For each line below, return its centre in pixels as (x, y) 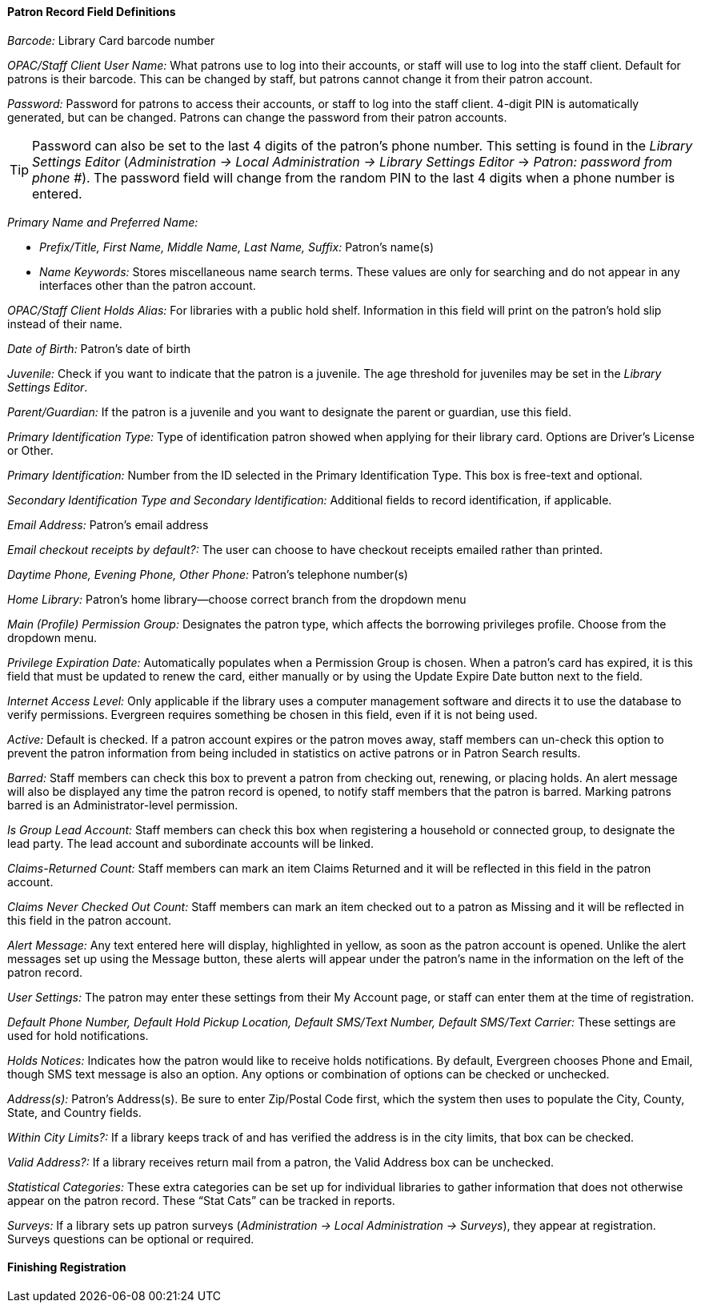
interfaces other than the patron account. (148, 285)
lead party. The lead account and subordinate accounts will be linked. (190, 843)
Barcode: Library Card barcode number (111, 40)
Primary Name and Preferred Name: (103, 222)
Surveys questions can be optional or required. (131, 1239)
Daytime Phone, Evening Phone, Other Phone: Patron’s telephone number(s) (208, 574)
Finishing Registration (67, 1267)
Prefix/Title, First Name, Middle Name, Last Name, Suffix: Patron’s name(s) (237, 247)
